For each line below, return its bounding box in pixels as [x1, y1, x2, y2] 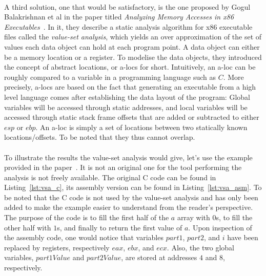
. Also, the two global [167, 242, 234, 252]
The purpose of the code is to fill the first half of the [4, 212, 169, 223]
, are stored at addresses [121, 252, 197, 263]
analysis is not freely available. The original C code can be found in [4, 172, 216, 182]
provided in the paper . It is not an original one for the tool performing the [4, 162, 242, 173]
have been [227, 232, 258, 243]
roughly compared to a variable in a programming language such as [4, 71, 216, 82]
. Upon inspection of [188, 222, 252, 232]
